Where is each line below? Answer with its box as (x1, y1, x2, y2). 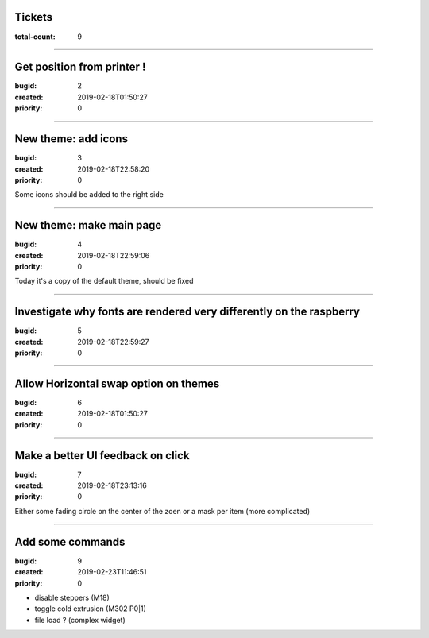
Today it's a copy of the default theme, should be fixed (14, 276, 194, 286)
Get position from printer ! (14, 60, 146, 74)
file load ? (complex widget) (34, 615, 126, 624)
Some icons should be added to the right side (14, 190, 164, 199)
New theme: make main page (14, 218, 162, 232)
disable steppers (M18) (34, 593, 110, 602)
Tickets (14, 10, 53, 24)
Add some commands (14, 535, 126, 548)
